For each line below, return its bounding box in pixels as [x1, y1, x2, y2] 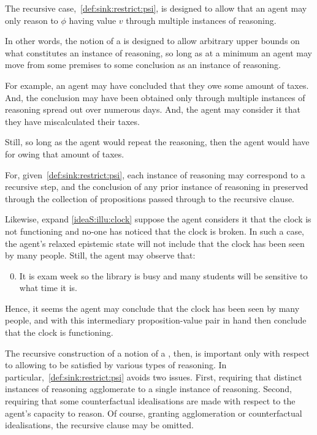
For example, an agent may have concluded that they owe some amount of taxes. [5, 78, 309, 91]
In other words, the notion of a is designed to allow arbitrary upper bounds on [5, 34, 300, 47]
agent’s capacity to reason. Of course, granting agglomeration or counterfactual [5, 406, 302, 419]
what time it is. [19, 281, 77, 294]
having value [69, 13, 116, 26]
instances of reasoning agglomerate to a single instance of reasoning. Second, [5, 382, 292, 395]
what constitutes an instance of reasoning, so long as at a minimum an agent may [5, 46, 312, 59]
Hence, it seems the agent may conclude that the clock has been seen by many [5, 301, 300, 314]
